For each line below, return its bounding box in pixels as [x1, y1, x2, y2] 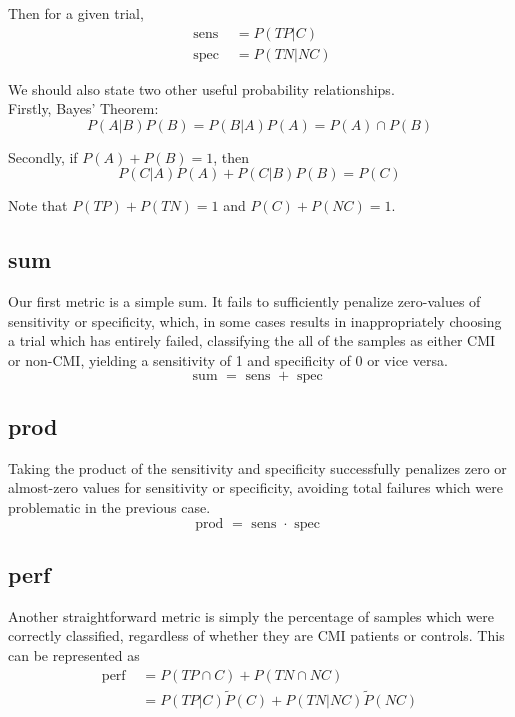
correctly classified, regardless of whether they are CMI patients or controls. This [8, 625, 505, 646]
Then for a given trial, [8, 3, 144, 23]
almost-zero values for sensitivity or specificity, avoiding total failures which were [8, 477, 503, 498]
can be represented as [8, 644, 140, 665]
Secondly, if [8, 146, 78, 167]
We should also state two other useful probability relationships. [8, 78, 395, 99]
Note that [8, 195, 68, 216]
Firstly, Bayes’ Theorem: [8, 98, 159, 119]
